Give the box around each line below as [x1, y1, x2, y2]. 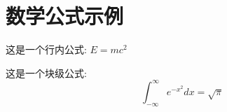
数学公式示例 [6, 1, 124, 30]
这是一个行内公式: [6, 42, 87, 57]
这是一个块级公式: [6, 65, 87, 80]
